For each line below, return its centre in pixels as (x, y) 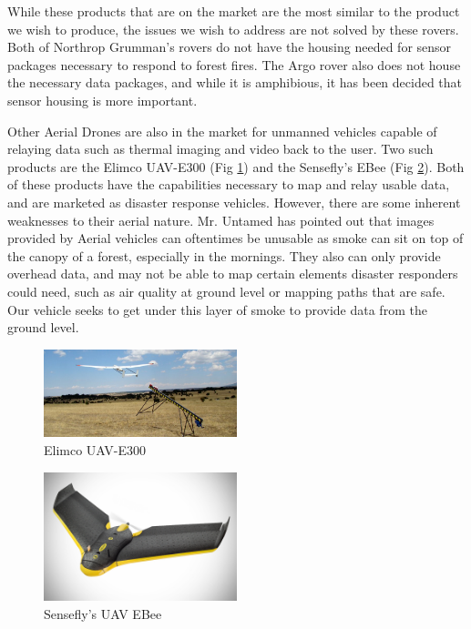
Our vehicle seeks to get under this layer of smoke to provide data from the (217, 309)
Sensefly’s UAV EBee (103, 613)
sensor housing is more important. (102, 100)
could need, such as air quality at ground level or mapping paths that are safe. (226, 291)
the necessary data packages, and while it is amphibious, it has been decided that (235, 82)
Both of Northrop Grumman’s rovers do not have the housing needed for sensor (230, 47)
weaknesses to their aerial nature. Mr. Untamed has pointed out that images (221, 220)
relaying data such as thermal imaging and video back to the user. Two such (220, 149)
